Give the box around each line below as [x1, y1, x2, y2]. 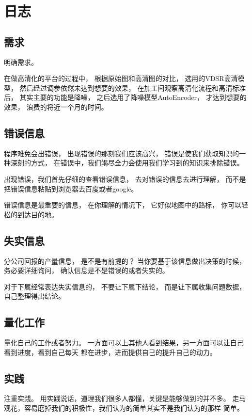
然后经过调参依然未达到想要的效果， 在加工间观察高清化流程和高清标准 [19, 82, 246, 93]
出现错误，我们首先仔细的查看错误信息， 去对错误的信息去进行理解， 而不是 [4, 174, 246, 184]
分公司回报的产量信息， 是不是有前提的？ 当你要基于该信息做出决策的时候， [4, 256, 246, 266]
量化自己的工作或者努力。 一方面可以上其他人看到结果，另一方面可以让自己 [4, 337, 244, 348]
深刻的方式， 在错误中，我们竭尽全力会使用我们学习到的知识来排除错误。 [10, 158, 244, 168]
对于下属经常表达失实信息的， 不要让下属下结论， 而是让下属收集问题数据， [4, 281, 246, 291]
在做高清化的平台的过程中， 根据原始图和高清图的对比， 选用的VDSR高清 [4, 73, 238, 83]
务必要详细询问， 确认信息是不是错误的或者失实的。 [4, 265, 169, 275]
